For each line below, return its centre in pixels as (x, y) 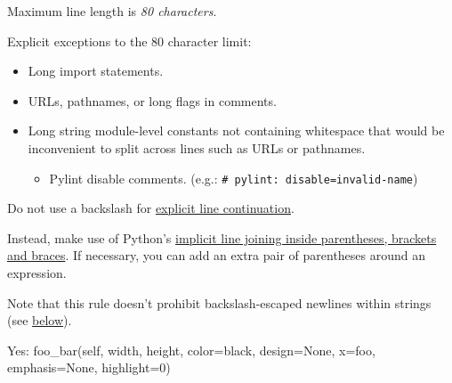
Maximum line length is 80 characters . (112, 11)
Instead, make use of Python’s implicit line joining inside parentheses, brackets (222, 237)
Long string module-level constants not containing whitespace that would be (236, 130)
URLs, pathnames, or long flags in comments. (152, 100)
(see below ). (40, 320)
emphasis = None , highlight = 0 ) (89, 367)
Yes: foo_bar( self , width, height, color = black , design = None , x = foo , (191, 350)
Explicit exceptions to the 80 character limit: (129, 41)
